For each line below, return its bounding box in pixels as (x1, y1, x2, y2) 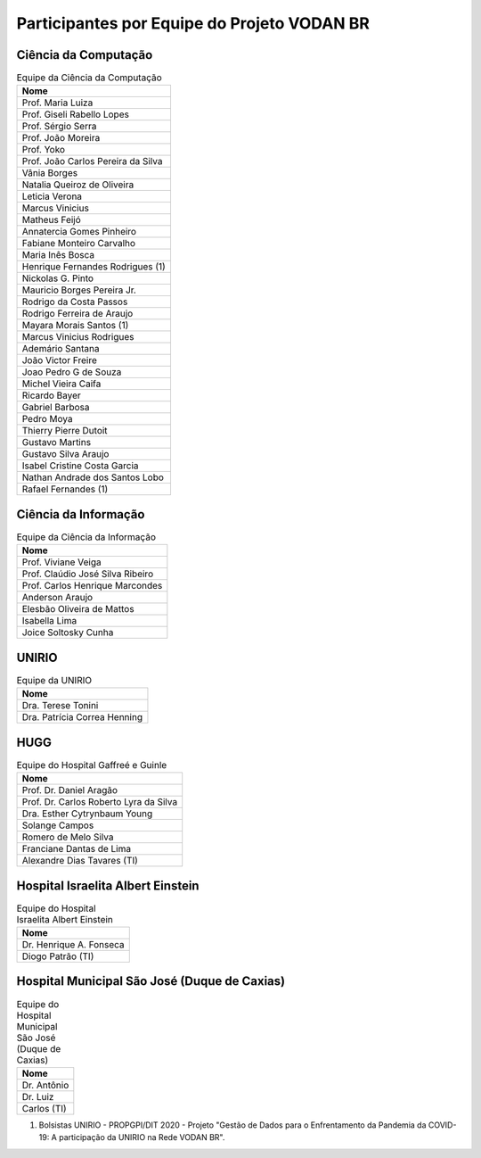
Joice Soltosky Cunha (21, 626, 114, 639)
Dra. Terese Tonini (21, 699, 99, 712)
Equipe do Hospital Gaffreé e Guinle (16, 758, 167, 771)
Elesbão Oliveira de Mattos (21, 603, 135, 616)
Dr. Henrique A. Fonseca (21, 939, 125, 950)
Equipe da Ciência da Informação (16, 531, 156, 543)
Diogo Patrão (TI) (21, 950, 94, 963)
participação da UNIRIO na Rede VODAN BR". (58, 1132, 225, 1143)
